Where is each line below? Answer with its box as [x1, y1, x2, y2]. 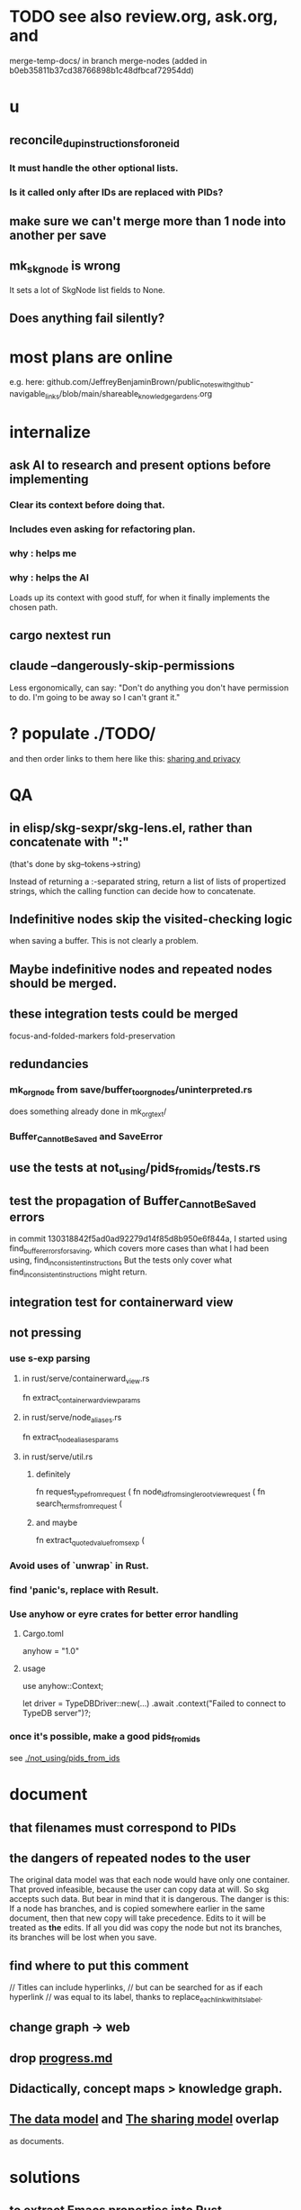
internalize [9, 422, 92, 443]
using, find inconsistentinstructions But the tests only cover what [9, 1255, 232, 1267]
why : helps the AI [9, 571, 90, 584]
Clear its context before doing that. [9, 498, 165, 511]
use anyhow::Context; [22, 1681, 104, 1692]
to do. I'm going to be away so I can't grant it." [9, 691, 181, 702]
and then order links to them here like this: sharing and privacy [9, 753, 241, 763]
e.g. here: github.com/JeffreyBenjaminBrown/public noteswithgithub [9, 377, 251, 389]
